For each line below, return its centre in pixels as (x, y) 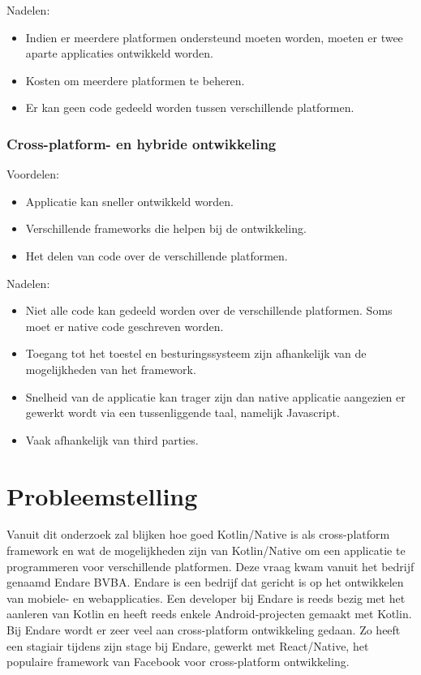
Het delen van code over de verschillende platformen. (157, 255)
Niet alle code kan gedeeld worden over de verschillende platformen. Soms (209, 310)
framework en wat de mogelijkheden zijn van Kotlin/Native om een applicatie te (206, 550)
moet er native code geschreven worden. (125, 326)
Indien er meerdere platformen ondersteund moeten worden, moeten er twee (214, 37)
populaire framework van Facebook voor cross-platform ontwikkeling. (178, 662)
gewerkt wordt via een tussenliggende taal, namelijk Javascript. (183, 413)
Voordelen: (33, 174)
